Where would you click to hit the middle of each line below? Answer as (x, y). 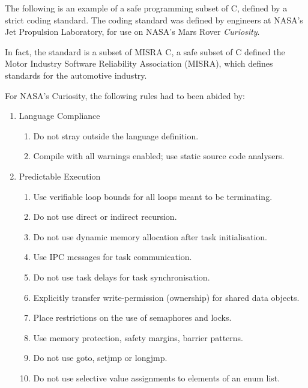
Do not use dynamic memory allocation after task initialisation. (150, 236)
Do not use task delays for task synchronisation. (122, 277)
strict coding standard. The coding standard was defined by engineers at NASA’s (154, 20)
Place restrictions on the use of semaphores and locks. (132, 317)
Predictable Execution (60, 176)
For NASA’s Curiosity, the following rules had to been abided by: (125, 95)
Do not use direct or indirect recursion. (105, 217)
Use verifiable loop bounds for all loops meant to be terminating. (153, 196)
